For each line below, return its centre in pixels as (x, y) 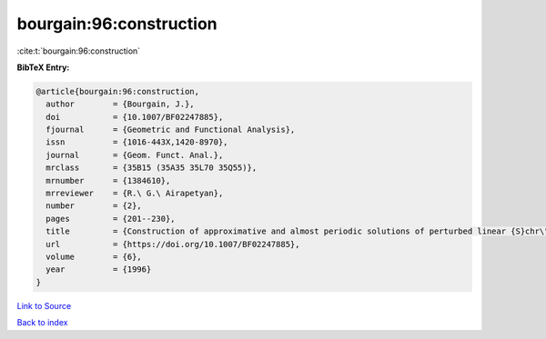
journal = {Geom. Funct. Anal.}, (135, 155)
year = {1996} (99, 269)
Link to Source (44, 305)
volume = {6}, (94, 257)
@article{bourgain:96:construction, (118, 91)
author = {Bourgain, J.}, (120, 104)
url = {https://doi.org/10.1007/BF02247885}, (173, 244)
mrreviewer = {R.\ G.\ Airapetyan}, (135, 194)
